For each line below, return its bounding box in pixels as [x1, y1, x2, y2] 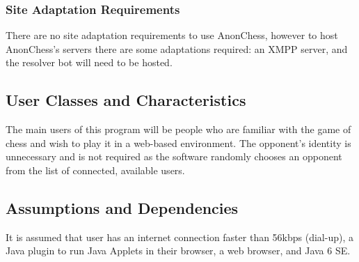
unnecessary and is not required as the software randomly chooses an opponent [6, 149, 342, 164]
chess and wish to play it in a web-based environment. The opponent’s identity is [6, 135, 351, 150]
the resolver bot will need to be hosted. [6, 55, 173, 70]
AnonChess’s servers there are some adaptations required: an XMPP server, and [6, 41, 348, 56]
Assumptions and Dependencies [6, 196, 239, 218]
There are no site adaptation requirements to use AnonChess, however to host [6, 28, 338, 43]
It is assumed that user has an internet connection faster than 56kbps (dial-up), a [6, 229, 353, 244]
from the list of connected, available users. [6, 162, 185, 177]
